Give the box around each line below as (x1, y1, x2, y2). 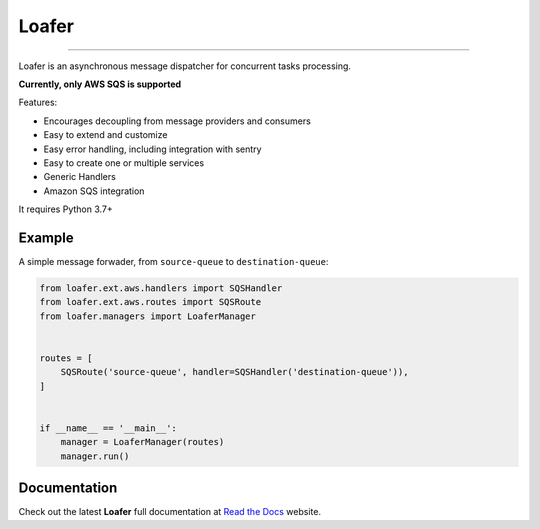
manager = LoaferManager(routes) (60, 436, 225, 448)
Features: (18, 96, 58, 109)
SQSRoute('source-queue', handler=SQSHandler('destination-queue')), (60, 366, 409, 378)
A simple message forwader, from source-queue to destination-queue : (18, 255, 329, 267)
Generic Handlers (43, 171, 117, 183)
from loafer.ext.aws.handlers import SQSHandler (39, 282, 283, 294)
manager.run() (60, 450, 130, 462)
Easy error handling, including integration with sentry (43, 143, 262, 155)
